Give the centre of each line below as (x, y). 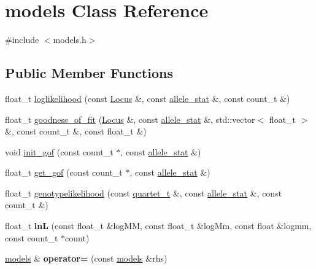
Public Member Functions (89, 73)
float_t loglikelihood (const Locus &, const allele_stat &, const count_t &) (148, 98)
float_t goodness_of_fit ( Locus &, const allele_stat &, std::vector (130, 119)
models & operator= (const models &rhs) (86, 258)
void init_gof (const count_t (59, 151)
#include (22, 40)
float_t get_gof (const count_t (64, 172)
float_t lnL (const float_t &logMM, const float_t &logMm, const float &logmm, (158, 226)
